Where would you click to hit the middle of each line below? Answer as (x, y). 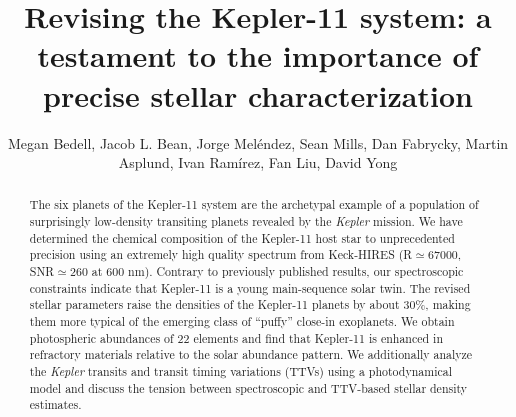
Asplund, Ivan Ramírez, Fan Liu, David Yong (258, 162)
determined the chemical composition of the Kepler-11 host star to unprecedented (242, 237)
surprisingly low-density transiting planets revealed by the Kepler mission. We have (246, 221)
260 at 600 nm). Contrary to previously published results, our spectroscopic (267, 271)
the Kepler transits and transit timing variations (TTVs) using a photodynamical (241, 371)
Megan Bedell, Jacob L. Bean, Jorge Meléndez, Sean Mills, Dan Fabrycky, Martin (258, 142)
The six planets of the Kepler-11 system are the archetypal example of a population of (254, 204)
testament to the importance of (258, 55)
